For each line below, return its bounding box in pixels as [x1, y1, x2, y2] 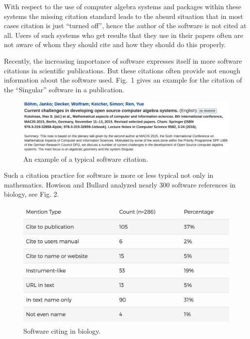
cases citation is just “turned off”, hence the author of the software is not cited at [4, 20, 247, 31]
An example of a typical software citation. [23, 153, 148, 164]
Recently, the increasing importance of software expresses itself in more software [4, 55, 242, 66]
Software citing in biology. [23, 325, 101, 336]
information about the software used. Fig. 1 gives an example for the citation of [4, 75, 242, 85]
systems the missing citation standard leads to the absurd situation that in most [4, 11, 243, 21]
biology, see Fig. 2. [4, 189, 59, 199]
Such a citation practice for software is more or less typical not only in [4, 170, 214, 180]
